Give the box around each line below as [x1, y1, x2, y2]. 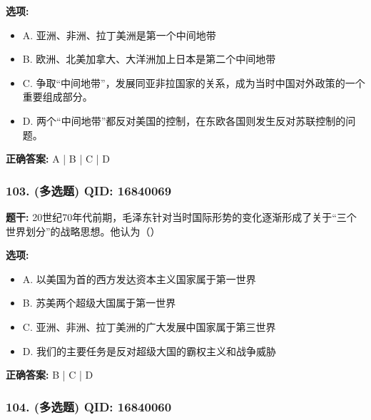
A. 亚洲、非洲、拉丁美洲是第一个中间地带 [22, 27, 216, 42]
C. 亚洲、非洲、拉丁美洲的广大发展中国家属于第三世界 [22, 319, 276, 334]
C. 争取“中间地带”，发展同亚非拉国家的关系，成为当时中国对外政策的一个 [22, 75, 365, 90]
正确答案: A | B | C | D [6, 151, 110, 166]
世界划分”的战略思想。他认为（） [6, 223, 161, 238]
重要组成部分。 [22, 89, 93, 104]
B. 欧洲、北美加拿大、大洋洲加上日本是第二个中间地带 [22, 51, 276, 66]
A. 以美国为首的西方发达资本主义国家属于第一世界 [22, 271, 256, 286]
